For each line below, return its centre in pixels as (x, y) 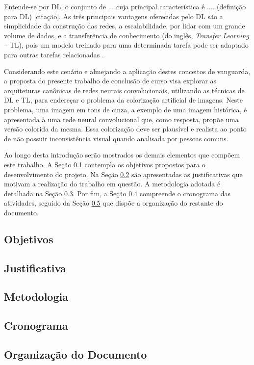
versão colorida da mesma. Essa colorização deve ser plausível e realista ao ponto (125, 129)
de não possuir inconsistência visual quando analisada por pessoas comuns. (116, 138)
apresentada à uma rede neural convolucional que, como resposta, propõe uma (121, 119)
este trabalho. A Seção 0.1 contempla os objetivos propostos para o (105, 164)
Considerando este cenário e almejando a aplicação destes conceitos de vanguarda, (127, 71)
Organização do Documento (76, 354)
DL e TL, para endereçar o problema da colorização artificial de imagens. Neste (124, 100)
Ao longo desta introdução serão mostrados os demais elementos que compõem (122, 155)
